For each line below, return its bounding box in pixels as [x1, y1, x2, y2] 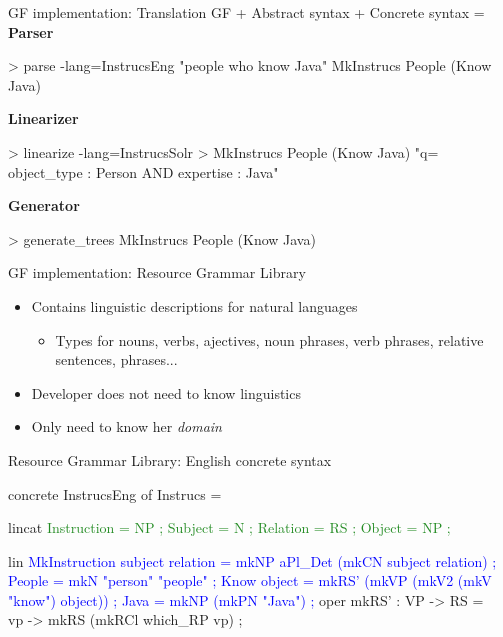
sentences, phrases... [55, 349, 178, 370]
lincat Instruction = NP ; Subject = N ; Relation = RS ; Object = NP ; [8, 517, 451, 538]
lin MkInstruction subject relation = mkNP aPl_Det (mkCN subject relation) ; [8, 550, 497, 571]
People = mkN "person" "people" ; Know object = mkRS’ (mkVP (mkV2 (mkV [8, 570, 492, 591]
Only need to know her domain [31, 416, 222, 437]
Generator [8, 195, 80, 216]
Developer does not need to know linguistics [31, 382, 301, 403]
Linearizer [8, 108, 79, 129]
